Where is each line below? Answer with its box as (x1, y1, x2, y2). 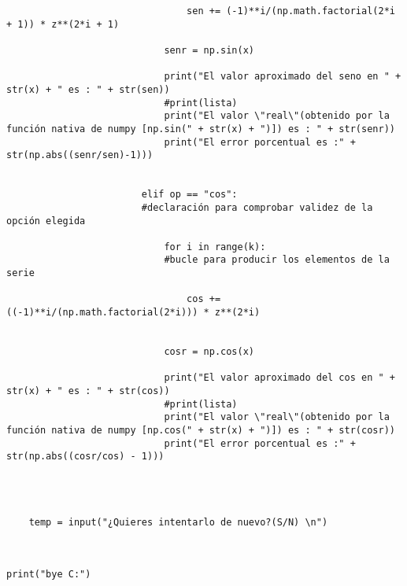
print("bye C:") (6, 569, 91, 580)
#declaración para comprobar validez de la (141, 201, 373, 213)
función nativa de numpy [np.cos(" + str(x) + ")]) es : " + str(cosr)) (6, 425, 395, 436)
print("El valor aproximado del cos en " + (164, 372, 395, 384)
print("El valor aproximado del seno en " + (164, 71, 401, 83)
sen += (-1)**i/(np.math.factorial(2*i (187, 6, 395, 17)
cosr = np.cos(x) (164, 346, 254, 358)
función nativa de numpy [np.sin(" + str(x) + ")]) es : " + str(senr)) (6, 123, 395, 135)
